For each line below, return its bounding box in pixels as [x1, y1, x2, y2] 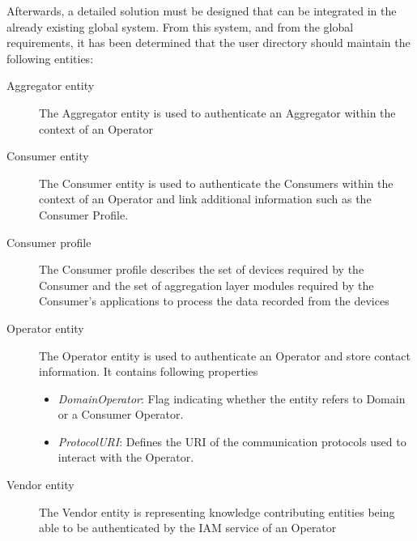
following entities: [6, 49, 94, 66]
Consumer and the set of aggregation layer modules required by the [39, 276, 374, 293]
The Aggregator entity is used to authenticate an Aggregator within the [39, 104, 396, 121]
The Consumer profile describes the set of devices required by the [39, 261, 364, 278]
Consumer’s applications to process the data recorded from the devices [39, 292, 389, 309]
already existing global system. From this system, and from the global [6, 18, 354, 35]
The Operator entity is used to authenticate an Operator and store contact [39, 347, 411, 364]
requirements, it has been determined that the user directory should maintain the [6, 34, 411, 51]
